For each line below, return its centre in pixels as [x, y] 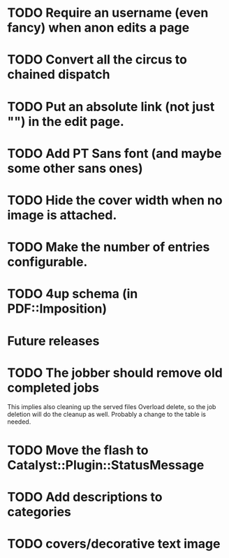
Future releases [53, 341]
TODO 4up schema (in [73, 294]
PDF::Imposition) [57, 309]
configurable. [47, 262]
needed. [19, 422]
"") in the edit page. [66, 121]
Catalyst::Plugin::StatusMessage [106, 465]
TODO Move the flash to [78, 450]
